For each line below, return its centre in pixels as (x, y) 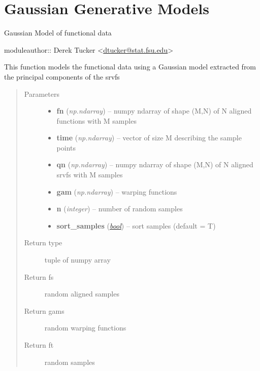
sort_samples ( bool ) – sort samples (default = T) (136, 225)
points (66, 147)
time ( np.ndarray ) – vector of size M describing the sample (149, 138)
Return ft (39, 345)
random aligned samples (82, 294)
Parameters (42, 94)
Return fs (39, 276)
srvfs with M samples (90, 175)
